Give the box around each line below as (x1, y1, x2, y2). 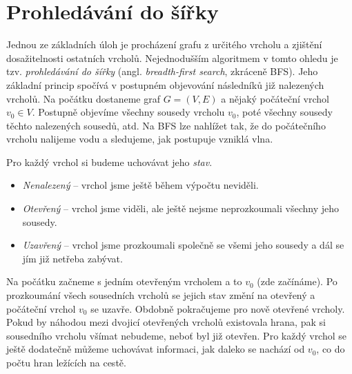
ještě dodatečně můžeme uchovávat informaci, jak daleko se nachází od (6, 342, 305, 356)
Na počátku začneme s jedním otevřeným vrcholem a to (6, 274, 242, 289)
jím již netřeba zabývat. (22, 251, 123, 265)
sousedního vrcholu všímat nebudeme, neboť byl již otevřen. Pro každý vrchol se (6, 328, 347, 342)
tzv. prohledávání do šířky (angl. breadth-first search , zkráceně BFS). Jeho (6, 64, 318, 79)
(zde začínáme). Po (257, 274, 338, 289)
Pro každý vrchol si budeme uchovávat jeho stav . (6, 154, 213, 169)
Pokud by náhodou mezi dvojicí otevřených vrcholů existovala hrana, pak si (6, 315, 326, 329)
